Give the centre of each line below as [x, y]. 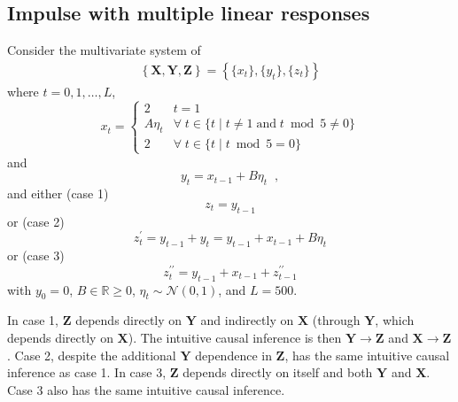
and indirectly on [247, 320]
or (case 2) [36, 221]
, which [395, 320]
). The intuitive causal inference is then [235, 337]
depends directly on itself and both [278, 372]
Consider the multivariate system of [104, 50]
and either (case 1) [58, 193]
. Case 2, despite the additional [92, 355]
